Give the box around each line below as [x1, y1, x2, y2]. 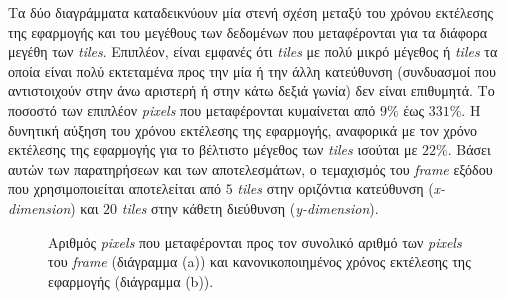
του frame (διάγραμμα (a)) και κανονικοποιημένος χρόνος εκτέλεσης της [48, 251, 471, 272]
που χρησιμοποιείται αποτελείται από [8, 178, 222, 199]
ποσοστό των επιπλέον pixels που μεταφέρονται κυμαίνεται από [8, 99, 376, 120]
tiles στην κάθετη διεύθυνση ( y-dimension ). [121, 197, 379, 218]
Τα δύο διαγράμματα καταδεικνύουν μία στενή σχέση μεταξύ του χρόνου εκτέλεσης [8, 2, 494, 22]
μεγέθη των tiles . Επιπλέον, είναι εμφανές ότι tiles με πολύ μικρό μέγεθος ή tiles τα [8, 41, 498, 62]
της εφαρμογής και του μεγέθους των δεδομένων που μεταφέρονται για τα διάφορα [8, 21, 488, 42]
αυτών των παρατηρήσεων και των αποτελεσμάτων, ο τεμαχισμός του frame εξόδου [8, 158, 493, 179]
